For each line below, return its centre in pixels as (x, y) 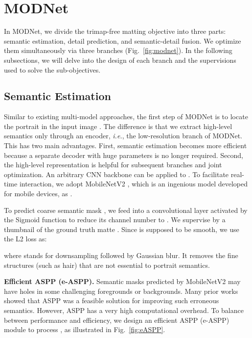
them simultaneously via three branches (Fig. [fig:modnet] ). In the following (118, 50)
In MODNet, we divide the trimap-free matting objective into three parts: (115, 31)
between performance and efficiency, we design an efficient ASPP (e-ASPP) (117, 320)
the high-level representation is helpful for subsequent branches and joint (113, 165)
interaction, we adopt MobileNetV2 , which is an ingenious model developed (133, 184)
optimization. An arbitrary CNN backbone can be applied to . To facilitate (116, 174)
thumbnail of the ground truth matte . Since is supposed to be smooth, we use (122, 229)
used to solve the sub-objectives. (52, 69)
